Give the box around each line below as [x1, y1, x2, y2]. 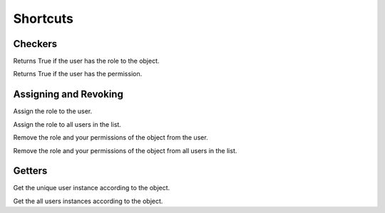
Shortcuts [13, 11, 74, 26]
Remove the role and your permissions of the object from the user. [13, 133, 208, 142]
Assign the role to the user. [13, 107, 93, 115]
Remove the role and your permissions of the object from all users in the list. [13, 146, 237, 155]
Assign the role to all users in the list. [13, 120, 121, 128]
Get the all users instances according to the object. [13, 197, 163, 205]
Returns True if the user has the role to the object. [13, 57, 160, 66]
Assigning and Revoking [13, 88, 124, 100]
